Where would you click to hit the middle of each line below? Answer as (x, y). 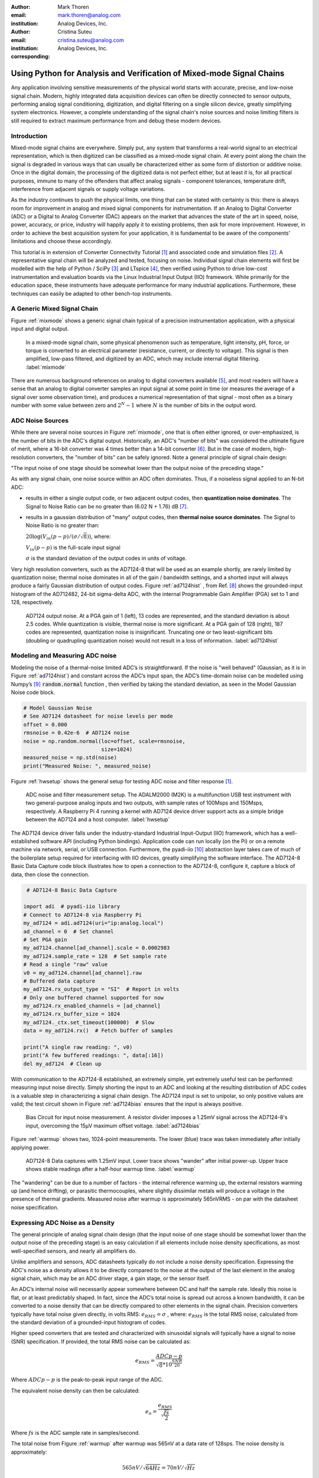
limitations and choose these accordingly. (61, 241)
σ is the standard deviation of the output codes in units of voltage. (106, 558)
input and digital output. (40, 329)
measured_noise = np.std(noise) (70, 758)
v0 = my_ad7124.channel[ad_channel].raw (82, 973)
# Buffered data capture (59, 981)
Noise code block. (33, 692)
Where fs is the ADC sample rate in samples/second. (75, 1433)
